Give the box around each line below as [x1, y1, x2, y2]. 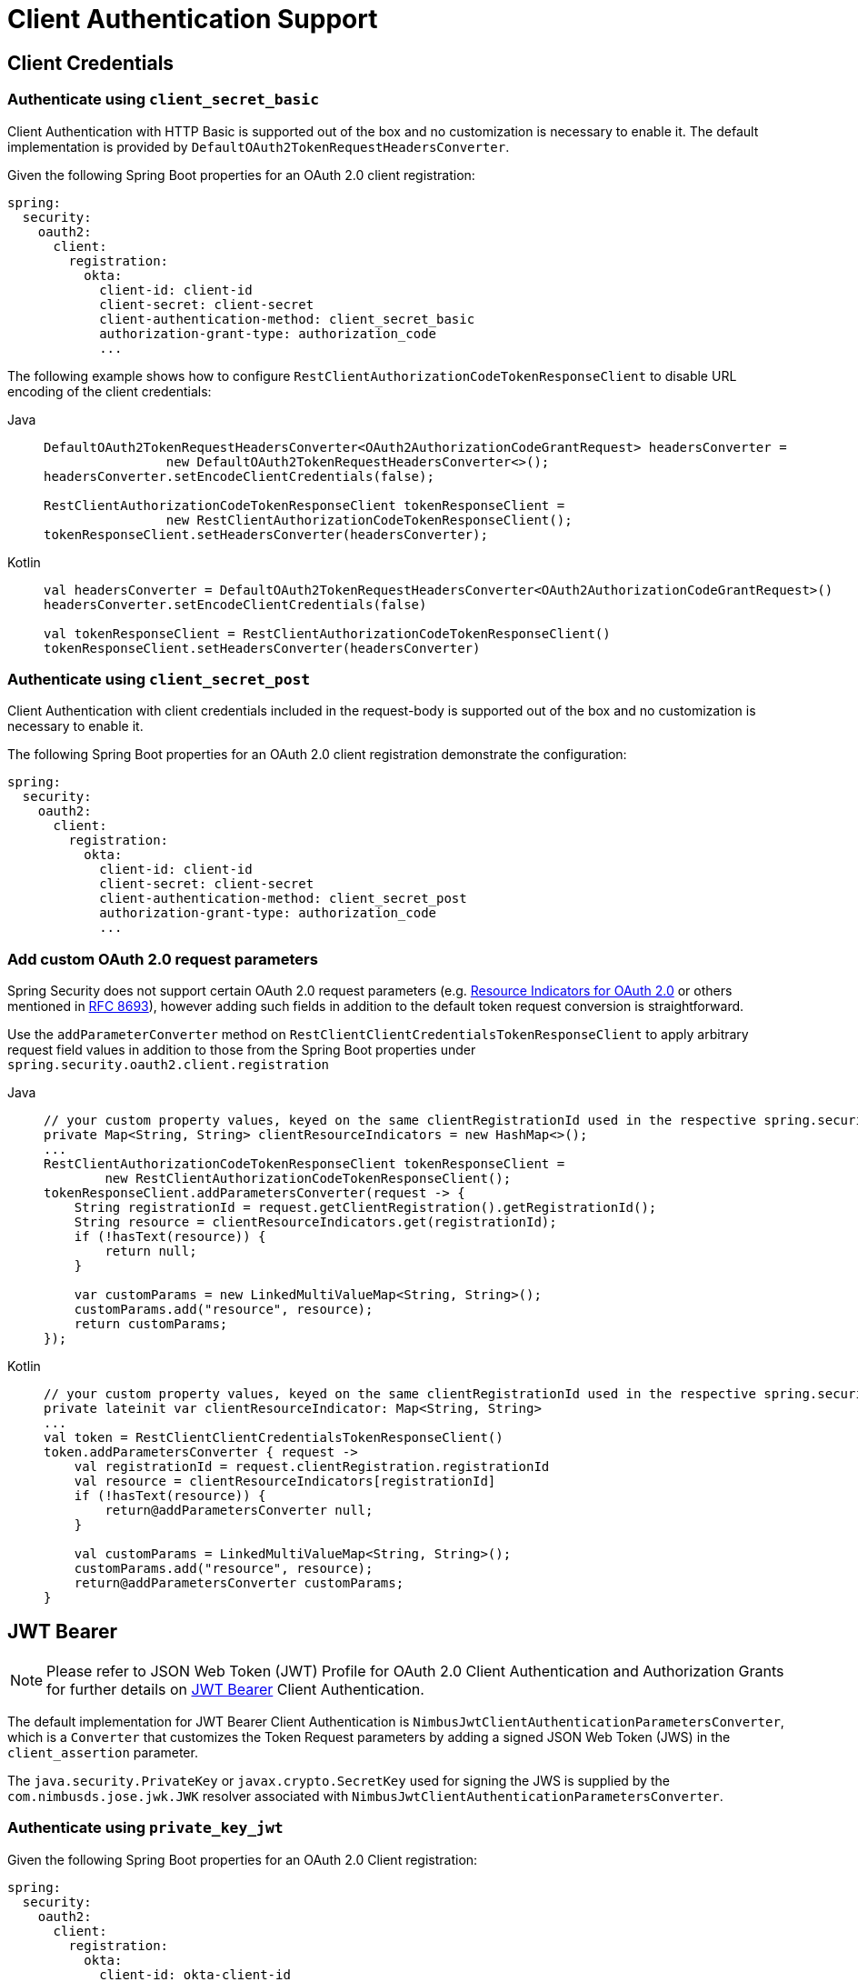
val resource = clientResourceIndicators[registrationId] [74, 1474, 496, 1489]
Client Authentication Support [7, 4, 378, 35]
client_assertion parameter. [7, 1744, 198, 1760]
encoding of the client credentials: [7, 383, 212, 399]
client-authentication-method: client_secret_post [99, 891, 467, 906]
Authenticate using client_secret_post [7, 669, 311, 688]
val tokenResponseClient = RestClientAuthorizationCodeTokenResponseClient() [44, 626, 611, 641]
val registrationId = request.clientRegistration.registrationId [74, 1459, 550, 1475]
